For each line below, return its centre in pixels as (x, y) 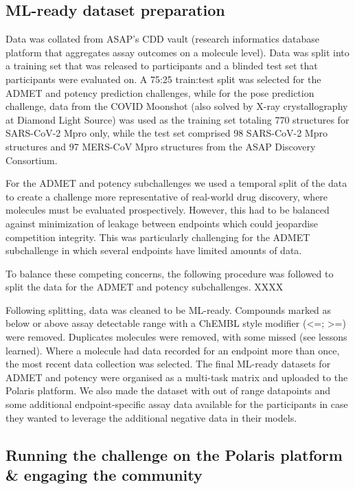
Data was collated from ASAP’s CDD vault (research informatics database (163, 39)
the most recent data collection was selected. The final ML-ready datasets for (168, 364)
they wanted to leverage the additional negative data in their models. (151, 417)
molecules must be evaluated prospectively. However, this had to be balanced (168, 210)
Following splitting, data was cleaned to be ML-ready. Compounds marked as (169, 309)
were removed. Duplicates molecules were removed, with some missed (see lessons (176, 337)
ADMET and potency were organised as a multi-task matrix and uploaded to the (177, 377)
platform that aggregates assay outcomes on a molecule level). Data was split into (177, 52)
